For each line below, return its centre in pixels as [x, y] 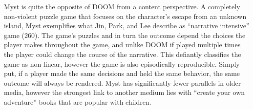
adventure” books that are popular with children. [78, 101]
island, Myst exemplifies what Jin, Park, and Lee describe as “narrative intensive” [127, 26]
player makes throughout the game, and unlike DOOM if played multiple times [122, 45]
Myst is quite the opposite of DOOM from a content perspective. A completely [122, 6]
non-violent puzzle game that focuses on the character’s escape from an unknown [125, 16]
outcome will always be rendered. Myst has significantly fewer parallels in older [123, 82]
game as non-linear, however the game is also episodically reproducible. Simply [122, 64]
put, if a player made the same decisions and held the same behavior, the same [122, 73]
